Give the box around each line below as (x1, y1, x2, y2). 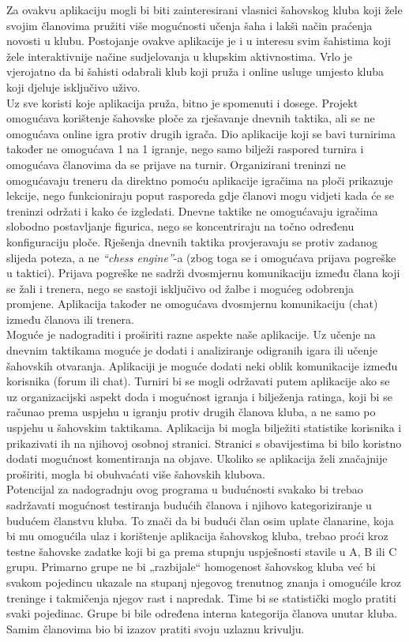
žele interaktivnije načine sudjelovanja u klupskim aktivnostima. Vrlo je (6, 47, 352, 64)
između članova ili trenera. (6, 310, 134, 327)
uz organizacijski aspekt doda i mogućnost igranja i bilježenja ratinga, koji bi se (6, 388, 392, 404)
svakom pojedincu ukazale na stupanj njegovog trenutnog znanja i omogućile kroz (6, 573, 401, 590)
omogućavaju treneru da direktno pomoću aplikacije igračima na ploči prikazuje (6, 171, 393, 188)
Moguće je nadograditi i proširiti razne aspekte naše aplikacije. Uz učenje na (6, 326, 376, 343)
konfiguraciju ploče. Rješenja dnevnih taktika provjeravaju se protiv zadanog (6, 233, 377, 250)
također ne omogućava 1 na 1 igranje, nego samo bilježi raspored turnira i (6, 141, 364, 157)
